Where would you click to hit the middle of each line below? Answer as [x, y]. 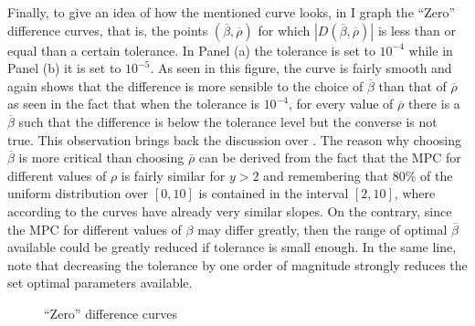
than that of [412, 85]
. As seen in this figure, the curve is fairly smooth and [301, 68]
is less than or [417, 30]
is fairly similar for [173, 175]
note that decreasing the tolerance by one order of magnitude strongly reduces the [237, 264]
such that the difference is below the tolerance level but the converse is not [228, 121]
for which [284, 30]
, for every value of [341, 104]
